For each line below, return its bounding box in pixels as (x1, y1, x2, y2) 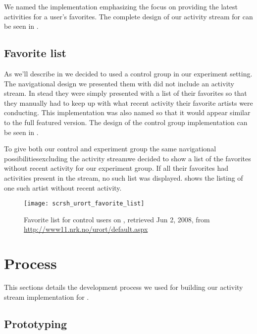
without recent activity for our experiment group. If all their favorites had (4, 163, 229, 173)
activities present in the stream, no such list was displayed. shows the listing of (4, 172, 243, 183)
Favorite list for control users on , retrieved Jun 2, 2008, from (24, 214, 210, 224)
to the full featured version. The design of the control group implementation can (4, 117, 248, 127)
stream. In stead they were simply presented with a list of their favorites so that (4, 88, 247, 98)
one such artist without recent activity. (4, 182, 122, 193)
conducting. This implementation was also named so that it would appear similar (4, 107, 251, 118)
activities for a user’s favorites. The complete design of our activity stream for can (4, 11, 253, 21)
